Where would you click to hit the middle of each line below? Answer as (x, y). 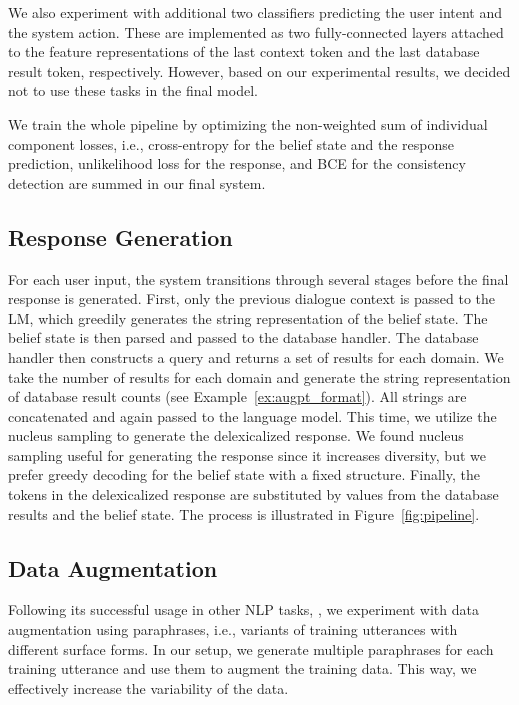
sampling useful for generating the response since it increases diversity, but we (247, 454)
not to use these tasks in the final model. (133, 90)
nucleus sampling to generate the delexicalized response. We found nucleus (236, 435)
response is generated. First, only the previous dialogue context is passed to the (252, 298)
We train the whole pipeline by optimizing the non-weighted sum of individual (248, 123)
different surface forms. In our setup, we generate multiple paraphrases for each (251, 648)
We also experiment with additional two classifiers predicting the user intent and (255, 12)
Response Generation (120, 236)
